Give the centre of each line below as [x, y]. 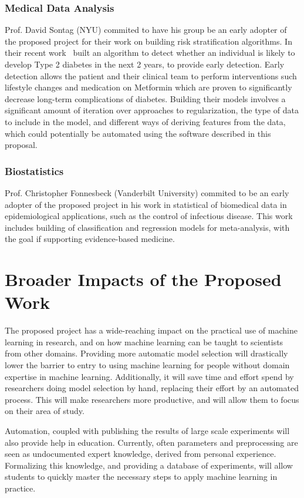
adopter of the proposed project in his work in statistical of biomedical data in [146, 204]
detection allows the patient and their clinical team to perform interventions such [151, 75]
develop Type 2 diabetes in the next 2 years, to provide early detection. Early [145, 64]
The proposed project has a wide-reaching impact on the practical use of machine [151, 330]
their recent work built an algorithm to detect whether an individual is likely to [150, 53]
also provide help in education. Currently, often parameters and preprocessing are [151, 442]
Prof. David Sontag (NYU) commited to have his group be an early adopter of [146, 30]
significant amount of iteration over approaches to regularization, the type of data [152, 110]
